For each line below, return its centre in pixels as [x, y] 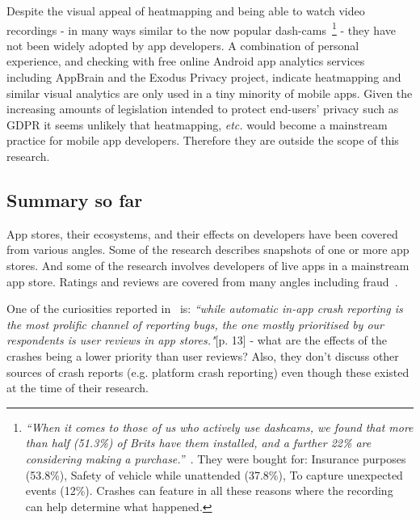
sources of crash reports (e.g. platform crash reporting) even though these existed [208, 372]
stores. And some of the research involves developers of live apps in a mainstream [208, 265]
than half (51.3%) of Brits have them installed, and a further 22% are [198, 443]
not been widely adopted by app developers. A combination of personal [183, 45]
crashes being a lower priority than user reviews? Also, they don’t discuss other [203, 355]
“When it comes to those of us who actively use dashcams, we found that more [219, 427]
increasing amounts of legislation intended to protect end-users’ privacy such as [203, 109]
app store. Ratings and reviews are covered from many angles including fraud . [202, 281]
